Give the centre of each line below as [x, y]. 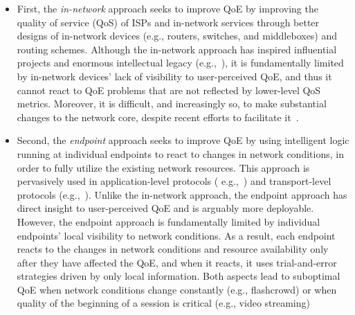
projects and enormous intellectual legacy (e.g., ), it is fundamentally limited [180, 63]
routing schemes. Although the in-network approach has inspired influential [177, 49]
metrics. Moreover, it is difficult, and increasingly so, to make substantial [172, 103]
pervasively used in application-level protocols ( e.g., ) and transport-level [174, 181]
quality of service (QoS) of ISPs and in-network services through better [168, 22]
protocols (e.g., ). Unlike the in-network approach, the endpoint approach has [182, 194]
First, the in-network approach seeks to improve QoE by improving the [167, 8]
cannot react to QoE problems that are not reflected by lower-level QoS [169, 90]
